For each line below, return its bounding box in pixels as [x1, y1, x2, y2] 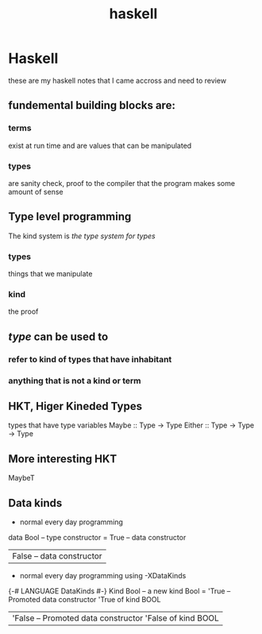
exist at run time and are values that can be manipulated [8, 141, 192, 150]
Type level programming [8, 210, 132, 223]
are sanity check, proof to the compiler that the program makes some [8, 178, 236, 187]
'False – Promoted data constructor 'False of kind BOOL [12, 613, 220, 624]
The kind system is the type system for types [8, 231, 156, 241]
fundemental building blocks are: [8, 99, 176, 112]
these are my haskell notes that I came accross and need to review [8, 75, 227, 85]
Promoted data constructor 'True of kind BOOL [8, 595, 161, 604]
